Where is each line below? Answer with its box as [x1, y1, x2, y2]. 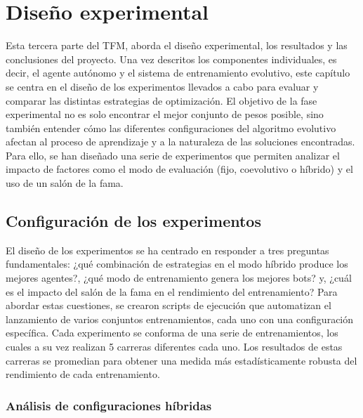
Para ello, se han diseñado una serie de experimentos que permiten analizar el [6, 148, 340, 162]
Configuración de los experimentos [6, 210, 261, 232]
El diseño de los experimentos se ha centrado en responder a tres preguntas [6, 242, 329, 257]
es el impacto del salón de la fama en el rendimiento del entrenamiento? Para [6, 284, 338, 299]
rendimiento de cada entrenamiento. [6, 367, 160, 381]
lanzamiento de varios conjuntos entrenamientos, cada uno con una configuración [6, 311, 354, 326]
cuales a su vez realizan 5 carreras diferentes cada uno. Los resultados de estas [6, 339, 343, 354]
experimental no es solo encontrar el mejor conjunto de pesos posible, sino [6, 107, 324, 122]
